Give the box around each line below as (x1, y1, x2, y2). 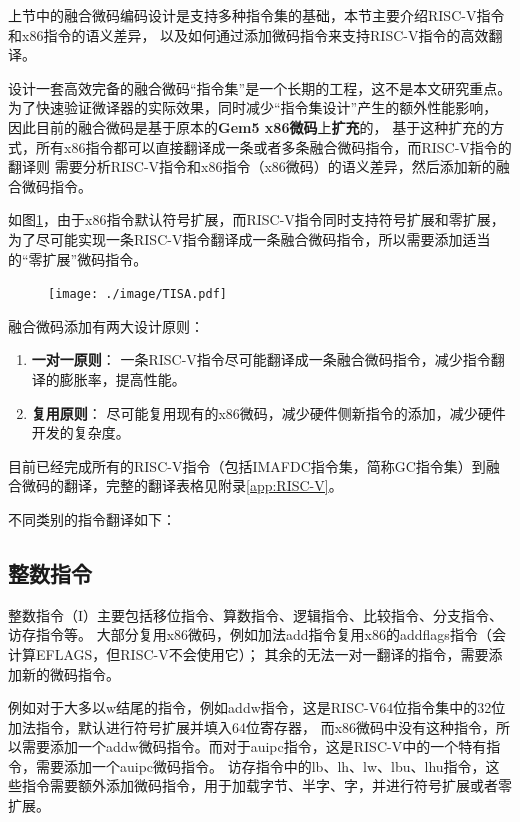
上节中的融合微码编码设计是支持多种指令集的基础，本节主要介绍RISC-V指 (8, 5, 491, 25)
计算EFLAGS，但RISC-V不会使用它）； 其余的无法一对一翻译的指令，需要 (8, 643, 489, 664)
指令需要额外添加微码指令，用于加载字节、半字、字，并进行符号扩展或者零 (21, 775, 512, 796)
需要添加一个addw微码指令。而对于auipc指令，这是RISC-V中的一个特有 (21, 736, 487, 757)
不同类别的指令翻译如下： (8, 508, 176, 529)
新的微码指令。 (21, 663, 120, 684)
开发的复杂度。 (31, 422, 130, 443)
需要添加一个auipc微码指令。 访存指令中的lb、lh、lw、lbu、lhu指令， (35, 755, 486, 776)
